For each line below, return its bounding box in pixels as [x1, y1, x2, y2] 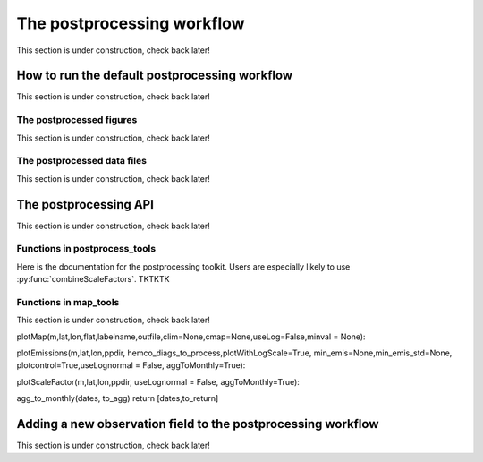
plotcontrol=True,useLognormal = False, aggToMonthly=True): [16, 360, 246, 371]
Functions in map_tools [16, 295, 120, 308]
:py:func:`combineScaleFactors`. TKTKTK [16, 274, 170, 285]
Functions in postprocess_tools [16, 243, 157, 255]
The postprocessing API [16, 197, 154, 212]
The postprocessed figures [16, 114, 138, 126]
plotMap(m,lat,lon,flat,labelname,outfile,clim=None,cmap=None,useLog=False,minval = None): [16, 331, 366, 342]
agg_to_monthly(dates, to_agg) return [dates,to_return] [16, 393, 219, 404]
